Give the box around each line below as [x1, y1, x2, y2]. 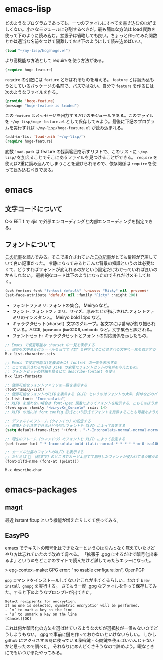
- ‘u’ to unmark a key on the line [5, 612, 77, 617]
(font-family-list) [5, 387, 45, 392]
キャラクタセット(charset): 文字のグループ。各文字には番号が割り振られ [12, 320, 156, 326]
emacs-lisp [5, 3, 52, 15]
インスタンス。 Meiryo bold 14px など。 [25, 314, 104, 320]
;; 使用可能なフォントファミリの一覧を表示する [5, 383, 88, 388]
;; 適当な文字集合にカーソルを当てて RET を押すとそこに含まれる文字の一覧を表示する [5, 347, 156, 352]
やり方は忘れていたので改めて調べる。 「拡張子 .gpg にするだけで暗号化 [5, 551, 149, 557]
